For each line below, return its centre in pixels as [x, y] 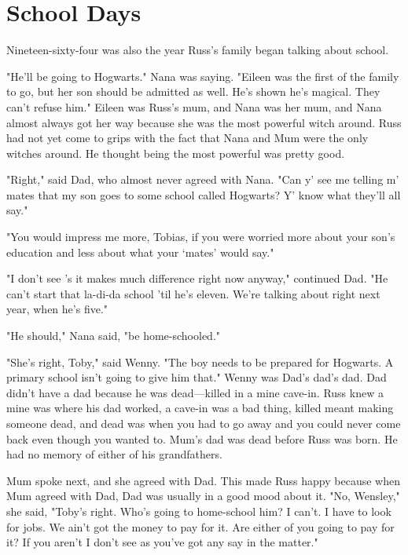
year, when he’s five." [57, 309]
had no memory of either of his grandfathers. [114, 454]
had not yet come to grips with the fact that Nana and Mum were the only [187, 138]
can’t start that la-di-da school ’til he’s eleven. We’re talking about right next [193, 293]
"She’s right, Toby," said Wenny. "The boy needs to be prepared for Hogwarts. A [200, 361]
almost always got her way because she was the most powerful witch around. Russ [204, 122]
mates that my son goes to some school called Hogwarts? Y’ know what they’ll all [204, 194]
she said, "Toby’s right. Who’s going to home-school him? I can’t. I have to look [199, 511]
